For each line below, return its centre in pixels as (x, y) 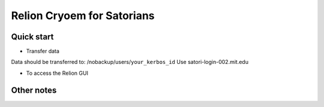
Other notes (34, 90)
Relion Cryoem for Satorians (83, 16)
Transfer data (43, 51)
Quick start (32, 37)
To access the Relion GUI (57, 73)
